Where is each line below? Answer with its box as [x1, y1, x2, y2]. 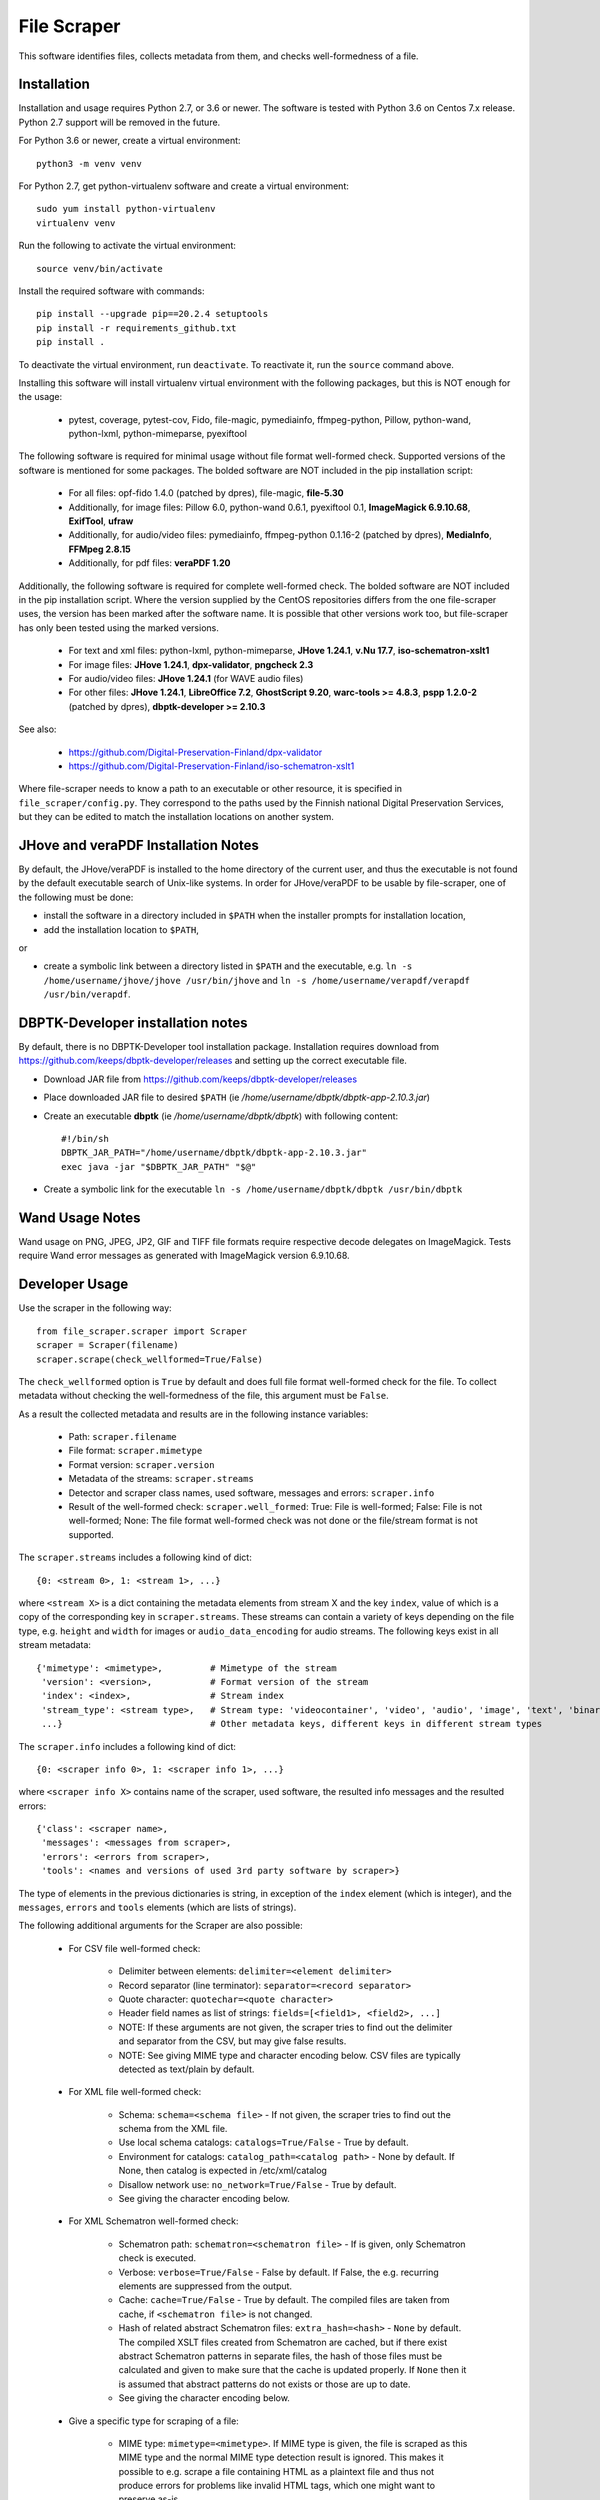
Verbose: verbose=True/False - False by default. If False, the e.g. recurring [118, 2266, 439, 2278]
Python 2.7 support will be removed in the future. [18, 116, 221, 128]
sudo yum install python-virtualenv [36, 203, 216, 215]
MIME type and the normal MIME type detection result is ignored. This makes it [118, 2451, 444, 2464]
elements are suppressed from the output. [118, 2280, 293, 2292]
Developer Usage [18, 1276, 129, 1293]
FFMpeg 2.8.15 [68, 543, 131, 555]
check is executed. [118, 2252, 197, 2264]
